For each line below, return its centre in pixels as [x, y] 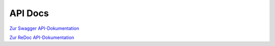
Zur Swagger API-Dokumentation [44, 28]
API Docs [29, 13]
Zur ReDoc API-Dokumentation [42, 37]
